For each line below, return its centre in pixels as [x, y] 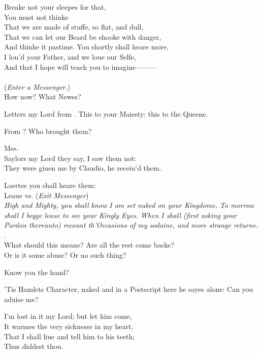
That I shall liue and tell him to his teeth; [70, 336]
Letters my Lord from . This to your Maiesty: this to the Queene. [106, 113]
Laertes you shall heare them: [50, 185]
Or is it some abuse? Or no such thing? [65, 255]
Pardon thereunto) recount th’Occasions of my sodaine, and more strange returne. [131, 225]
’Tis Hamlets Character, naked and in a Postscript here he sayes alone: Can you [129, 289]
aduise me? [21, 299]
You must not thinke [36, 17]
